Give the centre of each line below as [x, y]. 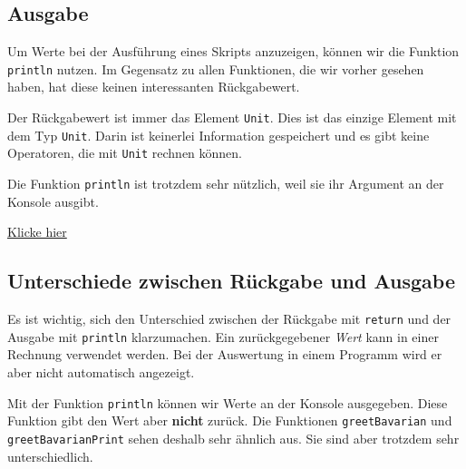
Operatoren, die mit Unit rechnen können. [125, 153]
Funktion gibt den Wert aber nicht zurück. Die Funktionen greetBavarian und [230, 420]
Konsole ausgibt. [53, 201]
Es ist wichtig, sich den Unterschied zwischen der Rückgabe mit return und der [229, 319]
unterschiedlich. [50, 456]
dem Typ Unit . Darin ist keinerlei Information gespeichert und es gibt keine [218, 135]
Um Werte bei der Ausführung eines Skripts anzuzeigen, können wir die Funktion [233, 51]
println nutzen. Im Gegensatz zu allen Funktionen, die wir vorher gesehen [216, 68]
